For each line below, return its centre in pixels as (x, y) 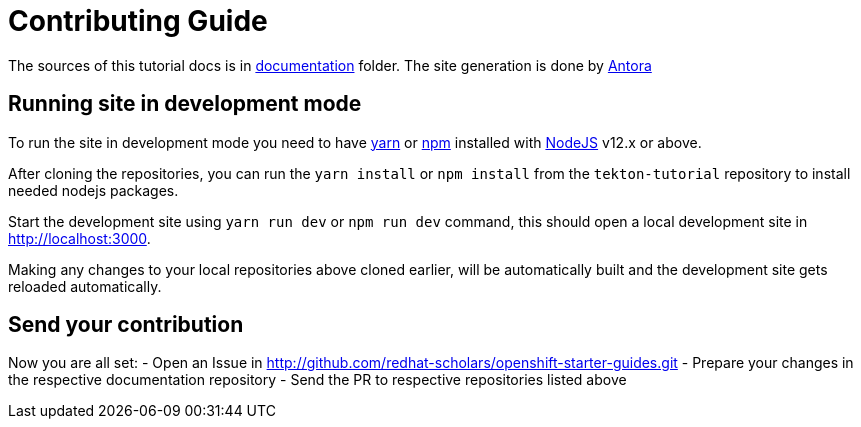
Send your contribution (126, 325)
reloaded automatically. (85, 286)
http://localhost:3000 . (79, 238)
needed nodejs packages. (93, 190)
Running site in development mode (185, 104)
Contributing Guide (138, 21)
